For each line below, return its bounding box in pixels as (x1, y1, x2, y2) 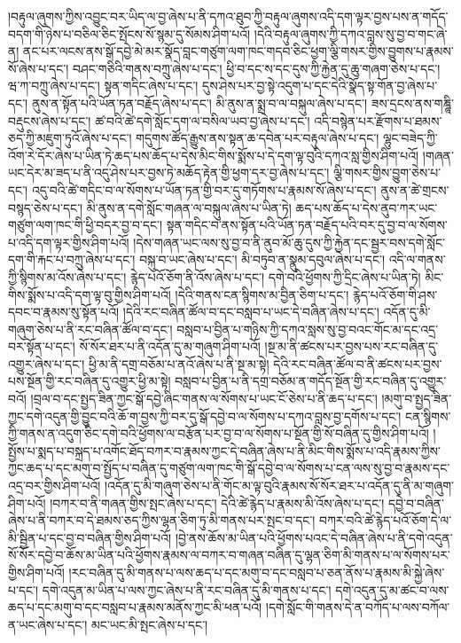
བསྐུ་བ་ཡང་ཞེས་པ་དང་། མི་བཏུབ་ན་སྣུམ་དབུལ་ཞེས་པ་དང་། (139, 250, 386, 269)
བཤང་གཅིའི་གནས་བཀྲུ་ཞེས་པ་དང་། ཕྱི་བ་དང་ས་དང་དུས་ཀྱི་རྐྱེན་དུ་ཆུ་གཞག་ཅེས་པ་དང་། (72, 59, 441, 77)
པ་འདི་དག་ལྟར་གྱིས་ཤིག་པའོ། (8, 232, 129, 251)
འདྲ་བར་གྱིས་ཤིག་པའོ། (8, 476, 101, 495)
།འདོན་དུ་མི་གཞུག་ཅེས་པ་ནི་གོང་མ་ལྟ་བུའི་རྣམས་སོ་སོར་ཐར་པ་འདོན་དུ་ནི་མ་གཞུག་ (104, 476, 454, 495)
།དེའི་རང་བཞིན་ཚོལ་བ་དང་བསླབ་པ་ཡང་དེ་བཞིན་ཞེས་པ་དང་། (122, 302, 379, 321)
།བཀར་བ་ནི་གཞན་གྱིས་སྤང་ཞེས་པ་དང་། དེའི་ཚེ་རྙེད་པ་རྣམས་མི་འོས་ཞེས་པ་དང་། (50, 493, 385, 512)
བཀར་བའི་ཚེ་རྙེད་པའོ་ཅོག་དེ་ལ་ (319, 511, 452, 529)
